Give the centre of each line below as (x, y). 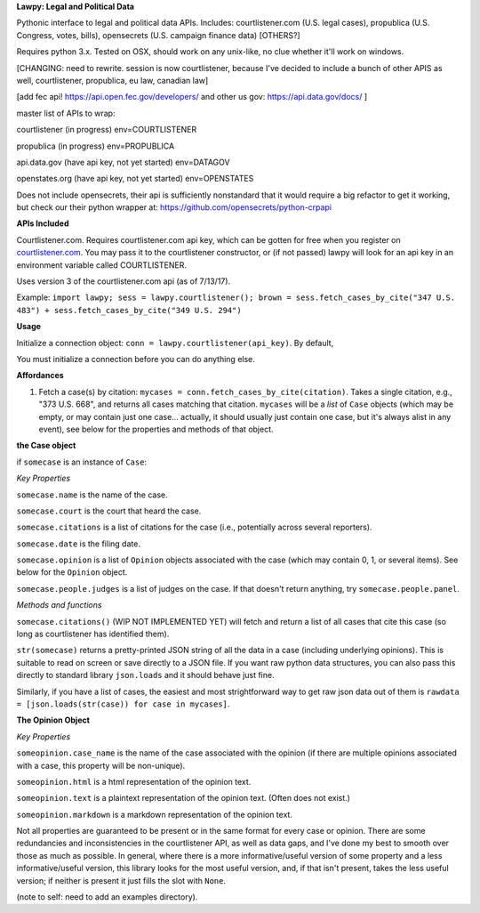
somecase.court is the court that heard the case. (109, 511)
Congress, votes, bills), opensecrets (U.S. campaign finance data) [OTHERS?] (159, 35)
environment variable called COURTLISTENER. (101, 265)
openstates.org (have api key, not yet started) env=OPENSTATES (135, 179)
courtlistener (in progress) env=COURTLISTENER (107, 130)
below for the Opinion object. (72, 572)
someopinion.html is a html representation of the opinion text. (134, 781)
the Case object (46, 446)
